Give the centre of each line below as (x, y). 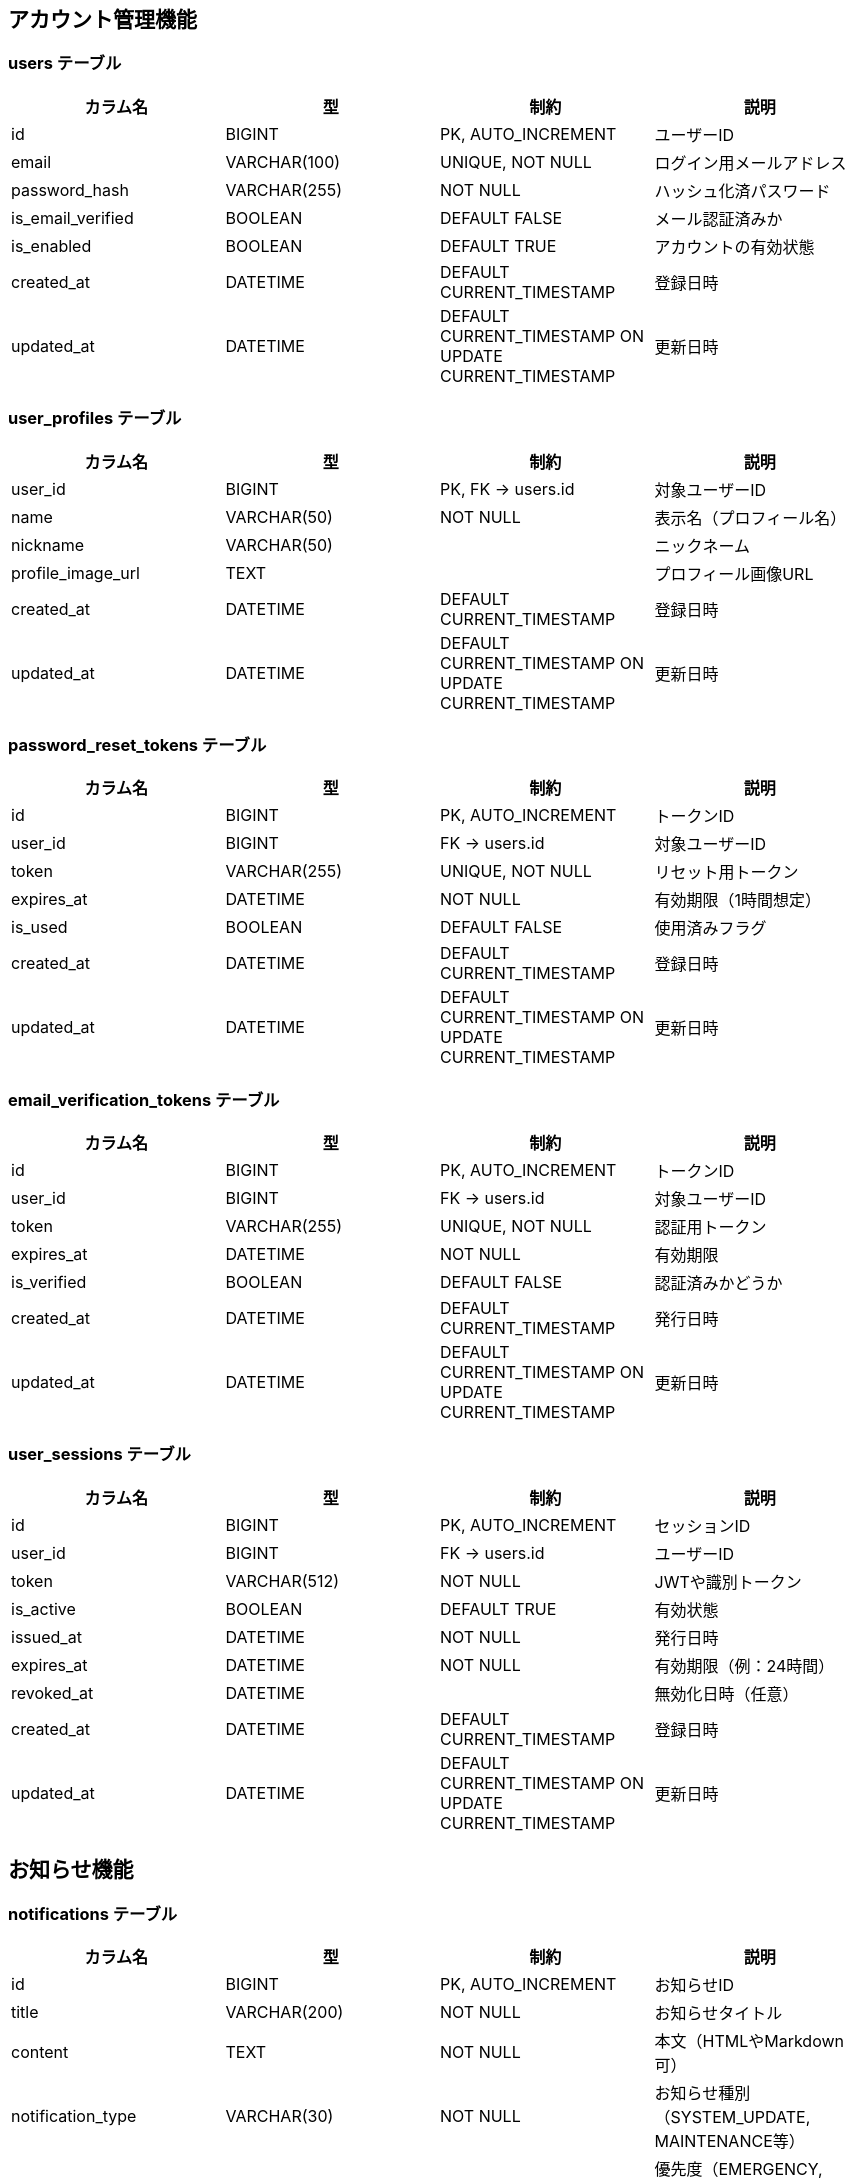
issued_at (46, 1636)
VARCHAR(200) (284, 2012)
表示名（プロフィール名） (750, 517)
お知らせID (694, 1985)
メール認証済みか (718, 218)
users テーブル (65, 63)
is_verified (49, 1282)
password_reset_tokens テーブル (137, 744)
